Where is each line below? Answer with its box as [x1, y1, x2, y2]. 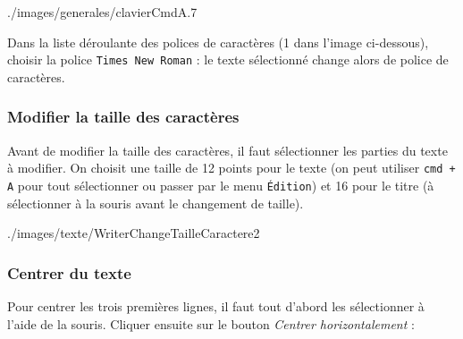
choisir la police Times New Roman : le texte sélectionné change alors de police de [7, 50, 449, 69]
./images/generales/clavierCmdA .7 [7, 3, 198, 21]
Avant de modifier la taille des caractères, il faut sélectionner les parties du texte [7, 140, 448, 159]
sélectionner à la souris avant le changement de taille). [7, 193, 304, 212]
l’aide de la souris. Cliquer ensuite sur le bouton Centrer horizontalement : [7, 314, 415, 333]
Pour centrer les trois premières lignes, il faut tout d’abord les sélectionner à [7, 296, 425, 315]
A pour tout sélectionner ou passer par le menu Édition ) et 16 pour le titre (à [7, 175, 434, 194]
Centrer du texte [7, 261, 131, 284]
